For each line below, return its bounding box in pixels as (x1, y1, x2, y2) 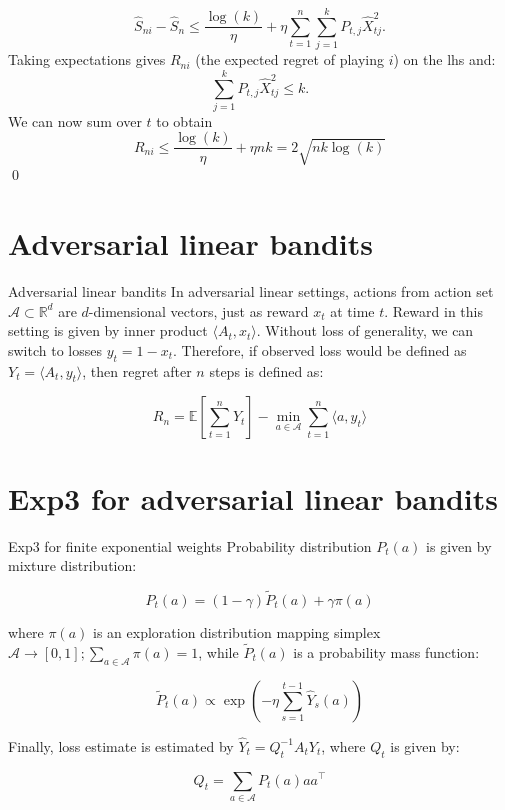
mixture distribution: (8, 555, 137, 576)
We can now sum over (8, 110, 142, 131)
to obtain (156, 110, 213, 131)
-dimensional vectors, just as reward (88, 300, 309, 321)
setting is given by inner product (8, 320, 208, 341)
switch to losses (8, 339, 102, 360)
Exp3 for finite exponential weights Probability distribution (8, 535, 372, 556)
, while (198, 641, 239, 662)
